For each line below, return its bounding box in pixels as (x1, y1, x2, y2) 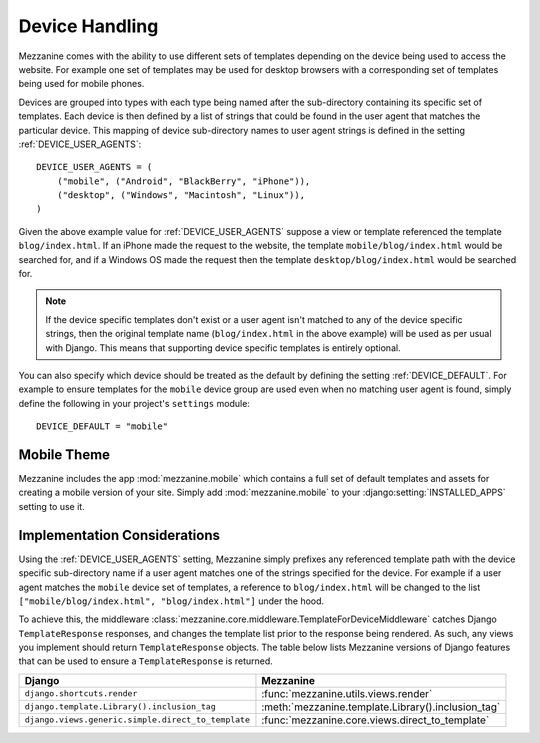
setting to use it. (18, 500, 85, 512)
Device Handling (18, 15, 159, 37)
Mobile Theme (18, 446, 110, 463)
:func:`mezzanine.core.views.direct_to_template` (261, 713, 490, 727)
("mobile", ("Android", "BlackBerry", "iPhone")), (56, 175, 311, 187)
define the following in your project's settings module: (18, 397, 250, 409)
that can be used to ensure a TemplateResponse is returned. (18, 655, 274, 667)
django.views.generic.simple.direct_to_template (24, 715, 250, 725)
